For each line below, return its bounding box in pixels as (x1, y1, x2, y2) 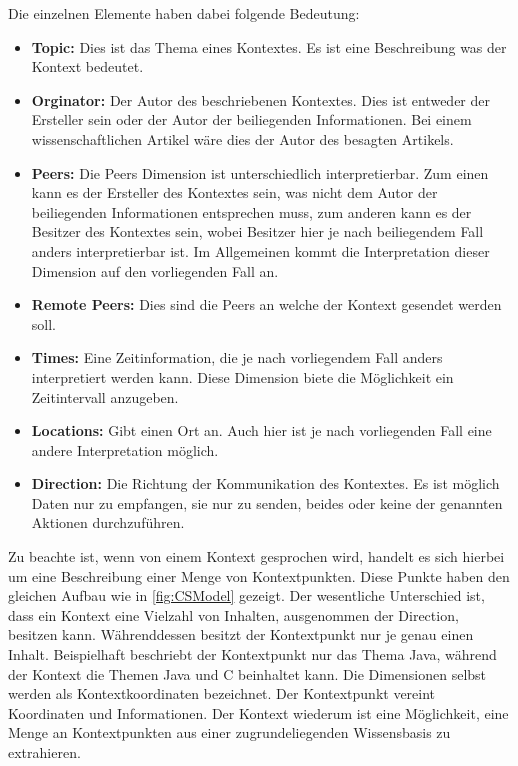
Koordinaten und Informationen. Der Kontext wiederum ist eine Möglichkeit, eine (8, 702, 509, 723)
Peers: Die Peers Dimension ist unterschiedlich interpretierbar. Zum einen (31, 162, 489, 183)
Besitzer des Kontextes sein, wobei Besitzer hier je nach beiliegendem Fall (31, 221, 484, 242)
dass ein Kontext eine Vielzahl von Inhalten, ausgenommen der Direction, (8, 604, 459, 625)
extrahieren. (8, 742, 81, 762)
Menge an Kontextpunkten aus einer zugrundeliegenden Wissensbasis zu (8, 722, 451, 743)
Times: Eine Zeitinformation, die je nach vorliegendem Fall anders (31, 347, 443, 368)
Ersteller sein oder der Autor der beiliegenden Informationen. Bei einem (31, 109, 472, 130)
